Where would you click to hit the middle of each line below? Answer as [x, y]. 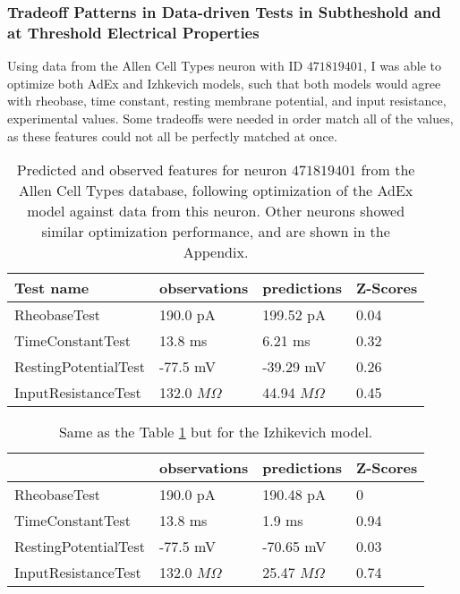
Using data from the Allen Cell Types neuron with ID [155, 66]
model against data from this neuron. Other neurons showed [216, 211]
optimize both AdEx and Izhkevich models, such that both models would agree [224, 83]
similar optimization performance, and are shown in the [216, 232]
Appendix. [216, 252]
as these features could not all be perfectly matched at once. [172, 136]
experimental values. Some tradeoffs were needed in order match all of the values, [230, 118]
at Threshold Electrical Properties [133, 32]
